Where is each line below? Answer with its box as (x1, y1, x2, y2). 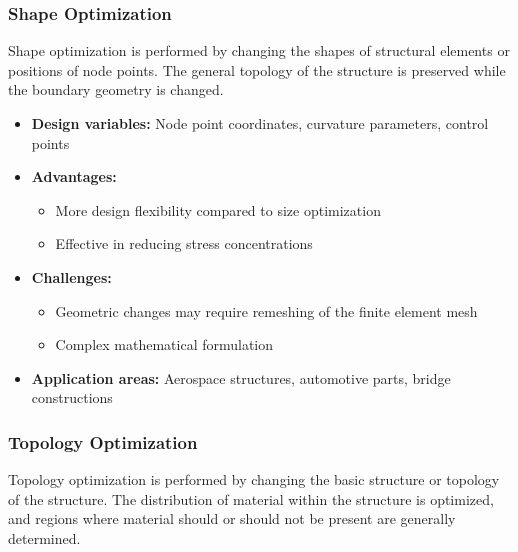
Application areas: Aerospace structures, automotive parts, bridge (31, 367, 451, 388)
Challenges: (31, 266, 112, 287)
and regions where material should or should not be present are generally (8, 508, 456, 529)
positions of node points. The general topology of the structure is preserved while (8, 59, 506, 80)
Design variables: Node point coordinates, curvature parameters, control (31, 113, 489, 133)
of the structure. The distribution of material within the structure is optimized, (8, 488, 494, 509)
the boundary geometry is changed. (8, 79, 224, 100)
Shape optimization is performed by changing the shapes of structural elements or (8, 40, 510, 61)
